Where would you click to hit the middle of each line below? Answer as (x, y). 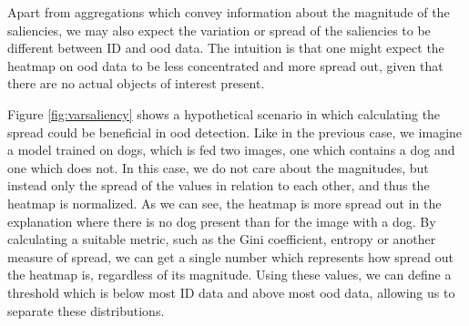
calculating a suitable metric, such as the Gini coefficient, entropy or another (222, 239)
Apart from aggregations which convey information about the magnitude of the (229, 12)
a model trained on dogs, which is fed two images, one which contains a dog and (231, 150)
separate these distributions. (86, 310)
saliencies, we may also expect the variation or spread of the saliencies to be (219, 30)
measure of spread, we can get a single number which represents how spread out (230, 256)
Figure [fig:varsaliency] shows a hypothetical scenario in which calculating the (224, 113)
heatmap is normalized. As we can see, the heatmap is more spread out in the (224, 203)
